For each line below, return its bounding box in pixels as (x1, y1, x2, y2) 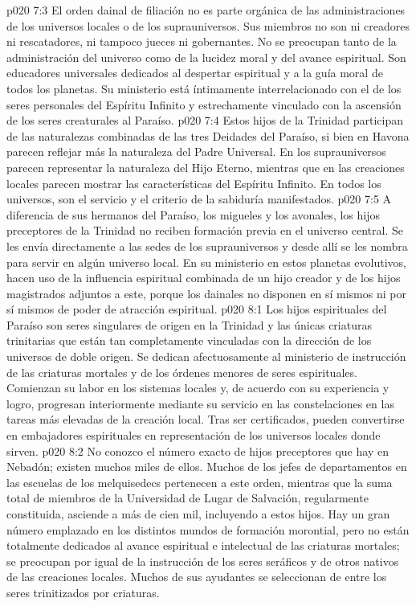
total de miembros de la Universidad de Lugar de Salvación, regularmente (6, 489, 369, 506)
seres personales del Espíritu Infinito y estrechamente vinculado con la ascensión (6, 96, 402, 113)
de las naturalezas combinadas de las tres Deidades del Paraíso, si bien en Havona (6, 127, 410, 144)
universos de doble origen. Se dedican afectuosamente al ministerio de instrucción (6, 348, 406, 365)
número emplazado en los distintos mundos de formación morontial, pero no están (6, 521, 410, 538)
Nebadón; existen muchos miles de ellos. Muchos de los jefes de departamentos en (6, 458, 407, 475)
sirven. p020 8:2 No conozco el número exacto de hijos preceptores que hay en (6, 442, 389, 459)
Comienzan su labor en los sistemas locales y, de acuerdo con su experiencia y (6, 379, 389, 396)
